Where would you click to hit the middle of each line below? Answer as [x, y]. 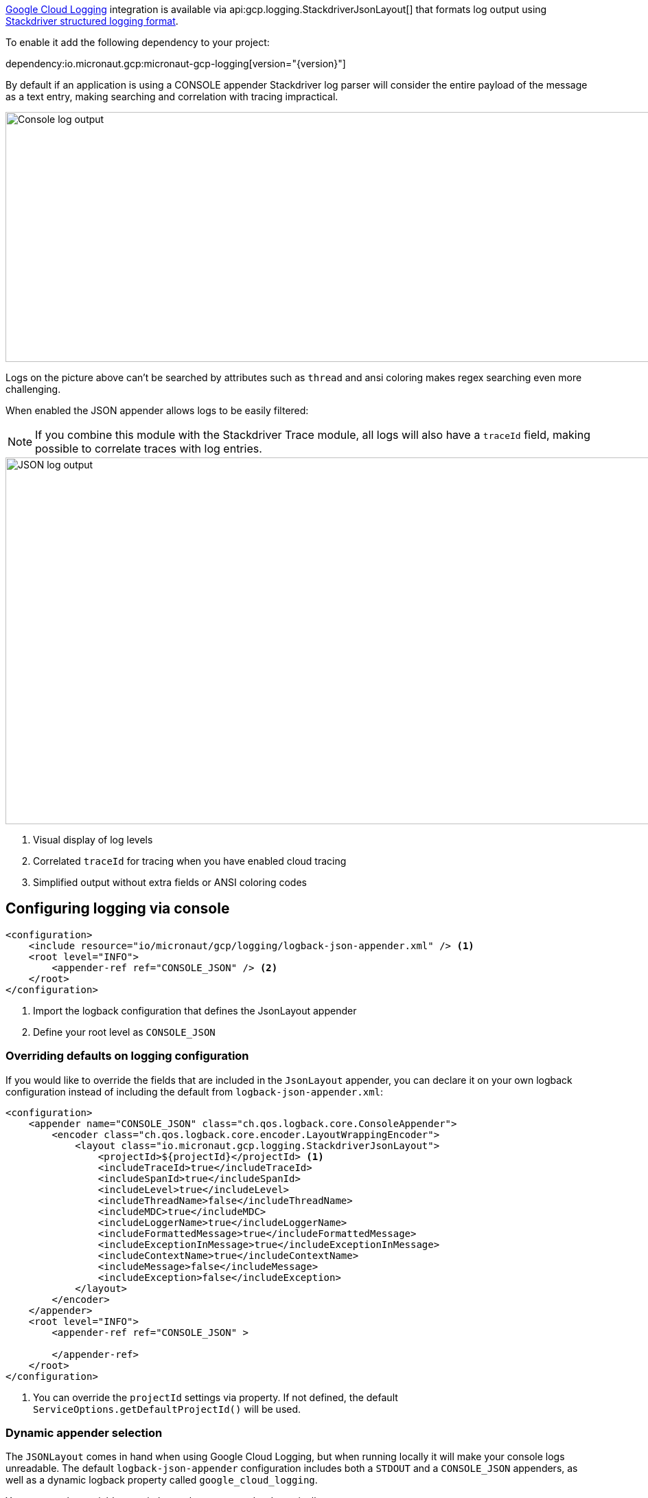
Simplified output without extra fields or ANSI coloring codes [170, 882]
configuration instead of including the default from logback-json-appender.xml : [195, 1091]
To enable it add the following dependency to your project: [138, 42]
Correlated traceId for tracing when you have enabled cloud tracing [190, 861]
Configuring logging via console [118, 909]
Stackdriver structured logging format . [92, 21]
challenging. [33, 389]
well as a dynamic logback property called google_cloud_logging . [162, 1480]
